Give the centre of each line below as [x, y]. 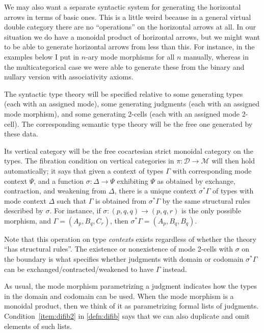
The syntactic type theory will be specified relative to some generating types [124, 93]
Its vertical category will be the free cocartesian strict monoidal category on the [129, 150]
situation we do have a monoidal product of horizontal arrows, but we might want [132, 36]
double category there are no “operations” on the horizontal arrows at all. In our [130, 27]
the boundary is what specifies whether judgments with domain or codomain [124, 259]
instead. [175, 269]
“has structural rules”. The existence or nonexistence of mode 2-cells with [118, 249]
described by [24, 211]
